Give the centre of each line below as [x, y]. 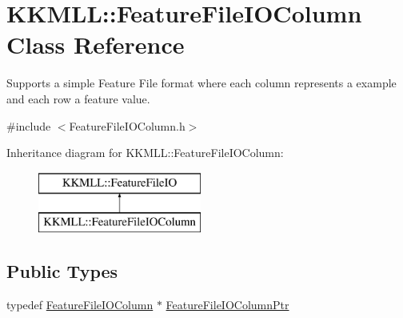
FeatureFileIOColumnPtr [227, 305]
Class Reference [96, 44]
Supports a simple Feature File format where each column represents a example [201, 83]
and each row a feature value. [78, 98]
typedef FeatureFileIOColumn [80, 305]
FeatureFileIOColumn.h [127, 125]
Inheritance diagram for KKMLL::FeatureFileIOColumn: [145, 153]
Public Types [62, 271]
